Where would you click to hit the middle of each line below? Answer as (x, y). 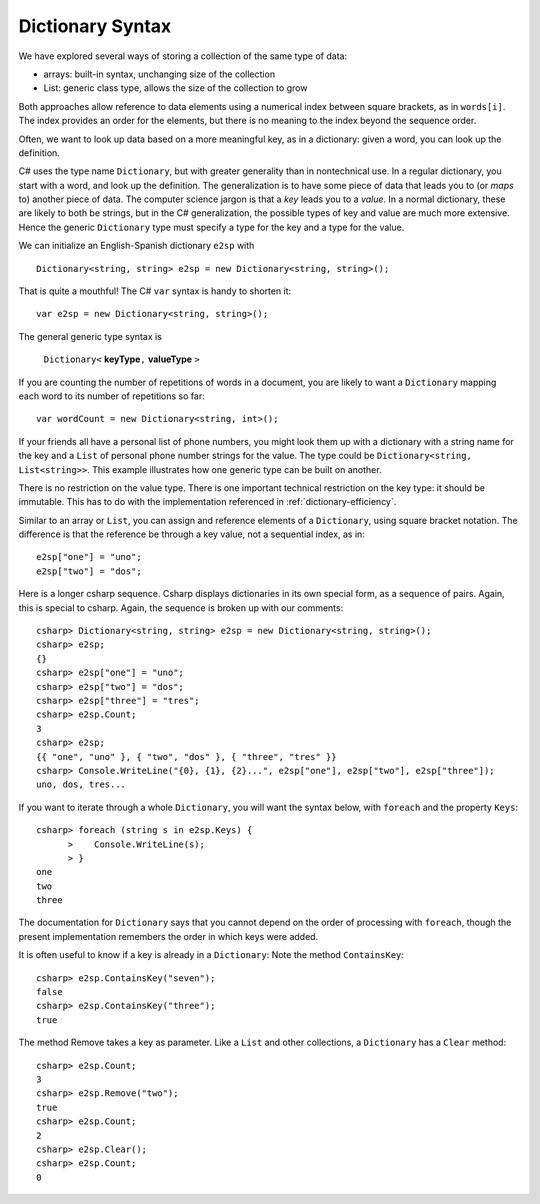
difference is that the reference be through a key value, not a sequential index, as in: (191, 534)
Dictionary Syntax (95, 26)
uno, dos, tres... (81, 784)
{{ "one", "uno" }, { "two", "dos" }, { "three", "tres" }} (186, 756)
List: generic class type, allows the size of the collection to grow (175, 88)
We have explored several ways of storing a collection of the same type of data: (183, 56)
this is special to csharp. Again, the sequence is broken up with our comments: (181, 607)
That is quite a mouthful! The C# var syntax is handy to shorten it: (155, 291)
